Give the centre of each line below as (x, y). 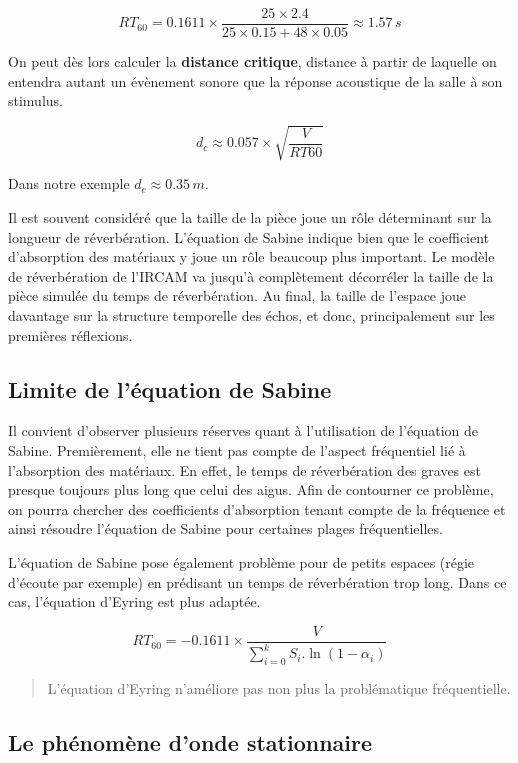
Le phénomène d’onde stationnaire (190, 741)
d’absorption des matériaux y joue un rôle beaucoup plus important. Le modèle (251, 256)
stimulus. (35, 100)
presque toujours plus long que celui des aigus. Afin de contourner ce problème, (251, 489)
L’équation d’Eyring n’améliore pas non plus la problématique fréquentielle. (279, 687)
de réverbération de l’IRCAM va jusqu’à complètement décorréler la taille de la (251, 275)
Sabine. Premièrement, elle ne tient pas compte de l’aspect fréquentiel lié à (237, 449)
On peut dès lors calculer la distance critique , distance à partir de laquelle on (252, 61)
